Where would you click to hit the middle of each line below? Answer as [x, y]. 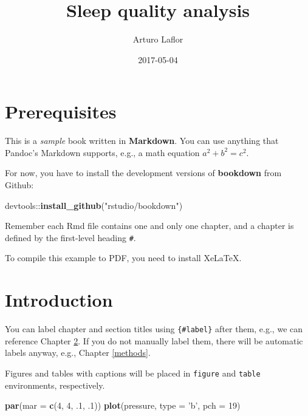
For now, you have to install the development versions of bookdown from [143, 173]
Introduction [59, 300]
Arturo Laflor [158, 39]
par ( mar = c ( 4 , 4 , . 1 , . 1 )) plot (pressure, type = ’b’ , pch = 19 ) [123, 405]
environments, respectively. [55, 385]
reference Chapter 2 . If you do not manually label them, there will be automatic [154, 340]
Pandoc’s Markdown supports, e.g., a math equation [102, 152]
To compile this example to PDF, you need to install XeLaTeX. [123, 258]
